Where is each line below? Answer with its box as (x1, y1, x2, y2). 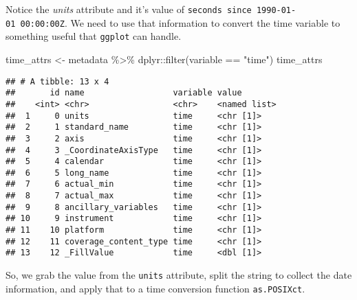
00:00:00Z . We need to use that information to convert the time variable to (20, 15, 340, 30)
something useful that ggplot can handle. (6, 29, 182, 43)
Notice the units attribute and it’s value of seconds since (6, 2, 252, 16)
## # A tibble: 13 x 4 (6, 76, 109, 86)
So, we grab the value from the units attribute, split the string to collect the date (6, 268, 352, 282)
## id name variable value (6, 88, 242, 98)
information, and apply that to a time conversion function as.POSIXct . (6, 281, 305, 295)
